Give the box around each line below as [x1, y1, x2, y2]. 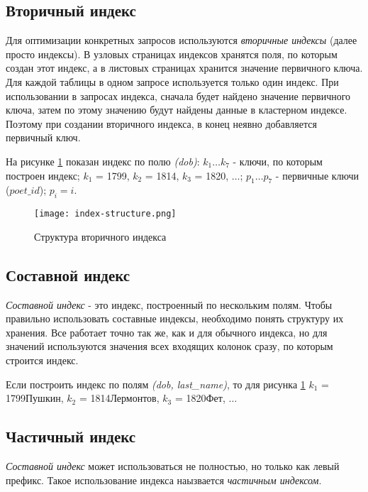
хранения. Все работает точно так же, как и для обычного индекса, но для [6, 324, 328, 339]
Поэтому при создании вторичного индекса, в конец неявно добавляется [6, 116, 317, 131]
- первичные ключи [275, 168, 359, 182]
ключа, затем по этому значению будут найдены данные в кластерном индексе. [6, 102, 347, 117]
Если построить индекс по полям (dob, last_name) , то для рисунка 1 [6, 376, 306, 391]
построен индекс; [6, 168, 80, 182]
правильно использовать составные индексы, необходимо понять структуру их [6, 311, 344, 326]
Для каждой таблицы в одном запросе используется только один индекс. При [6, 74, 339, 89]
